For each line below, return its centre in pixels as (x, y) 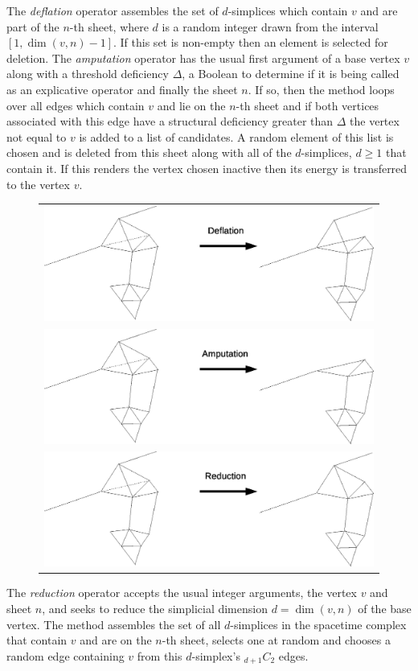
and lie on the (191, 105)
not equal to (37, 136)
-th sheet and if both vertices (307, 105)
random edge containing (66, 655)
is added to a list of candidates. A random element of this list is (236, 136)
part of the (33, 26)
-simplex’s (216, 655)
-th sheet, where (109, 26)
